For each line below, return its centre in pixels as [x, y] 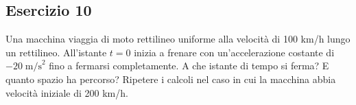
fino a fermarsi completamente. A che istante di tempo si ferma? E [189, 66]
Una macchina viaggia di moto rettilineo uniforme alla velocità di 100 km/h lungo [178, 39]
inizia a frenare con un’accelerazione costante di [234, 52]
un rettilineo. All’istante [56, 52]
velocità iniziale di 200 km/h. [67, 92]
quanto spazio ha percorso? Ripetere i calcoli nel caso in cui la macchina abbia [171, 79]
